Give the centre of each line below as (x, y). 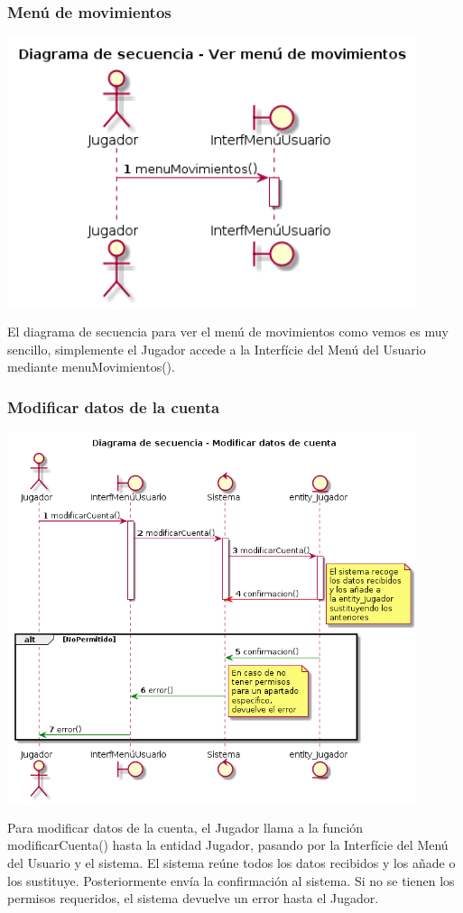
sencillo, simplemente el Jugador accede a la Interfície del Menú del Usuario (217, 349)
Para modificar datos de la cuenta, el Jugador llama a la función (185, 827)
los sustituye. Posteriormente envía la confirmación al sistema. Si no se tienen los (231, 880)
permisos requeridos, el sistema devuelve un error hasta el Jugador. (193, 898)
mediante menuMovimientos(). (91, 367)
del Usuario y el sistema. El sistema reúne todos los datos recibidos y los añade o (231, 862)
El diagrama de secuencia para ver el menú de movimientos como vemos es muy (228, 331)
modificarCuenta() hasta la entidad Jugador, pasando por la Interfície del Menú (228, 845)
